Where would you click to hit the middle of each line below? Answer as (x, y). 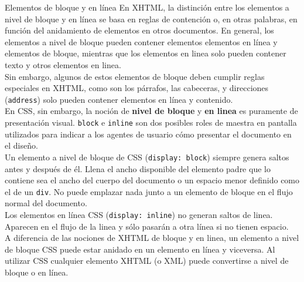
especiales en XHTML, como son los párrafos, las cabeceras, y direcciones (137, 88)
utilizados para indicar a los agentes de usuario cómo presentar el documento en (148, 134)
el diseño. (21, 145)
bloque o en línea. (37, 272)
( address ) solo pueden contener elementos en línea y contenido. (119, 99)
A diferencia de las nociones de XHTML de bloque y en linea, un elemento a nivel (152, 238)
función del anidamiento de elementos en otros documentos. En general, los (139, 30)
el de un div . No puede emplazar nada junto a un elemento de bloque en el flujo (149, 191)
